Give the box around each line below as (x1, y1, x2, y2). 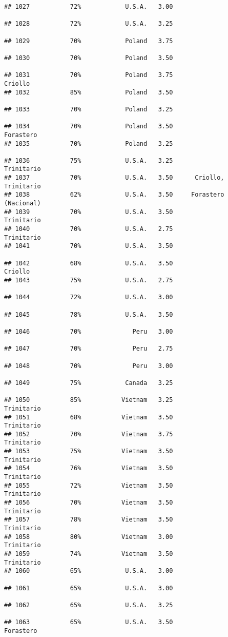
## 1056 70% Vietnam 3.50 (4, 499, 173, 507)
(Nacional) (4, 200, 41, 207)
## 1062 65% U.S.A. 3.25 (4, 601, 173, 609)
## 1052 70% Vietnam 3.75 (4, 430, 173, 438)
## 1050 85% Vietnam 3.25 (4, 396, 173, 404)
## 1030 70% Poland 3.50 (4, 54, 173, 62)
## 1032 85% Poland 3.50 (4, 88, 173, 96)
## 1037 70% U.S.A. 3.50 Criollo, (4, 174, 224, 182)
